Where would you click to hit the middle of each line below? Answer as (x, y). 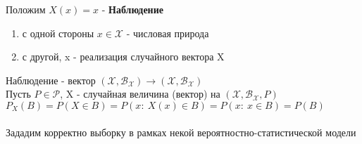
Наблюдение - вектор (51, 80)
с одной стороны (58, 33)
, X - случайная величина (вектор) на (140, 94)
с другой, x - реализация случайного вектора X (123, 57)
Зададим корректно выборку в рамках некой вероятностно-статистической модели (181, 132)
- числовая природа (168, 33)
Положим (26, 9)
